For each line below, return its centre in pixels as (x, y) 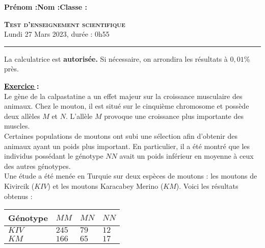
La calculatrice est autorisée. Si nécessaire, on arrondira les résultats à (116, 58)
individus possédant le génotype (54, 156)
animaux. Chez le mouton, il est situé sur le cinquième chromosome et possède (127, 106)
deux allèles (22, 116)
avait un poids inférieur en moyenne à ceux (187, 156)
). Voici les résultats (207, 185)
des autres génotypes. (37, 166)
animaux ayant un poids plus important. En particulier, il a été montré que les (127, 146)
